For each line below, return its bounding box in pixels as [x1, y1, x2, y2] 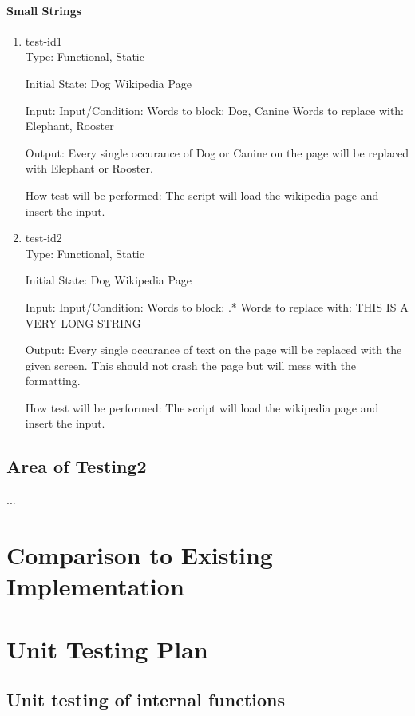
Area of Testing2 [6, 454, 147, 479]
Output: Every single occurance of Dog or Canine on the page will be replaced [25, 144, 409, 161]
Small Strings [6, 2, 82, 18]
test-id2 [25, 229, 62, 246]
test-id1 [25, 32, 62, 49]
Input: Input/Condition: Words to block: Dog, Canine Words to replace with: [25, 101, 405, 118]
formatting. [25, 372, 81, 389]
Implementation [6, 570, 184, 603]
